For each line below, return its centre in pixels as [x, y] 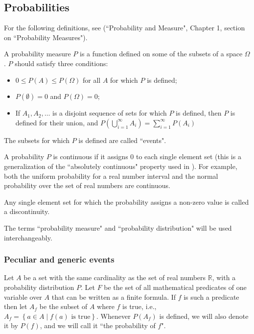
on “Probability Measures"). [46, 37]
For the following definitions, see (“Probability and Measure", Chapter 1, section [125, 28]
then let [16, 306]
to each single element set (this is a [189, 156]
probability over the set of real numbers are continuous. [87, 185]
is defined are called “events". [122, 140]
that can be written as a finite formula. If [114, 297]
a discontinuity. [27, 211]
